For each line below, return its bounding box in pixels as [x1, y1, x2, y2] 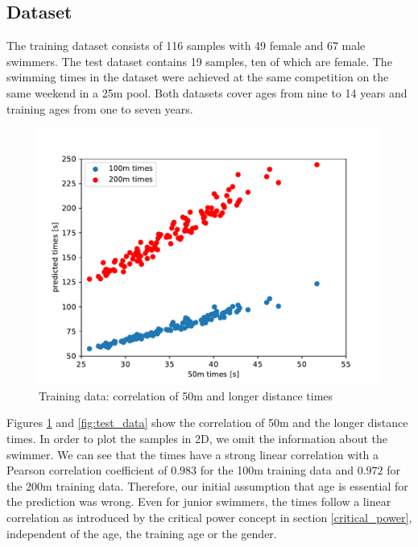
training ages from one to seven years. [6, 100, 193, 117]
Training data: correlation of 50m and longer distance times [39, 387, 333, 404]
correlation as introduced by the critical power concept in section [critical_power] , [6, 508, 412, 525]
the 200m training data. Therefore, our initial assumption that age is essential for [6, 477, 408, 494]
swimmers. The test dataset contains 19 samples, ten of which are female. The [6, 52, 392, 69]
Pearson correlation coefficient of [6, 462, 168, 479]
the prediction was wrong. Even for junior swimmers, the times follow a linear [6, 493, 391, 510]
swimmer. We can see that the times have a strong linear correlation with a [6, 445, 379, 462]
